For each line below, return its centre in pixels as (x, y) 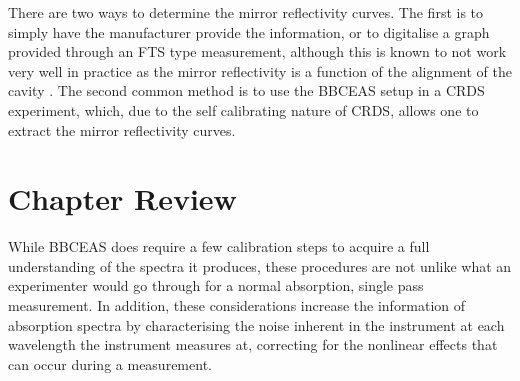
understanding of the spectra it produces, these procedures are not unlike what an (260, 265)
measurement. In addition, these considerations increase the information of (237, 305)
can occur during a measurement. (110, 363)
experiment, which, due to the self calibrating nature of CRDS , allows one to (243, 109)
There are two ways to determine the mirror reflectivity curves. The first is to (246, 12)
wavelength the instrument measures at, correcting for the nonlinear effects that (253, 344)
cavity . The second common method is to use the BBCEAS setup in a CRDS (246, 90)
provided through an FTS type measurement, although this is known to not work (257, 51)
